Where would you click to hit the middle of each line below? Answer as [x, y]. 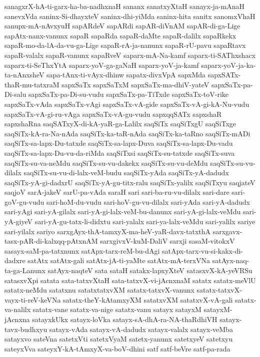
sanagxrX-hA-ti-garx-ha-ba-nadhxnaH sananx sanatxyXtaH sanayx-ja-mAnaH [124, 6]
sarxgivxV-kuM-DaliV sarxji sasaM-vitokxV [167, 241]
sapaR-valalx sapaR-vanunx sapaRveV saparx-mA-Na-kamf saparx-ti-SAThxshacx [130, 55]
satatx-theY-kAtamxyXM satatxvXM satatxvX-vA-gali [148, 299]
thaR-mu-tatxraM [32, 84]
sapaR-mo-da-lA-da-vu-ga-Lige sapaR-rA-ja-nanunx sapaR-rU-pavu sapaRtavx [125, 45]
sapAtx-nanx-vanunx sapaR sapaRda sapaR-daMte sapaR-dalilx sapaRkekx [120, 35]
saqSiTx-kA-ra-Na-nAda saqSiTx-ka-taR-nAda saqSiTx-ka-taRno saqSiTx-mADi [127, 133]
